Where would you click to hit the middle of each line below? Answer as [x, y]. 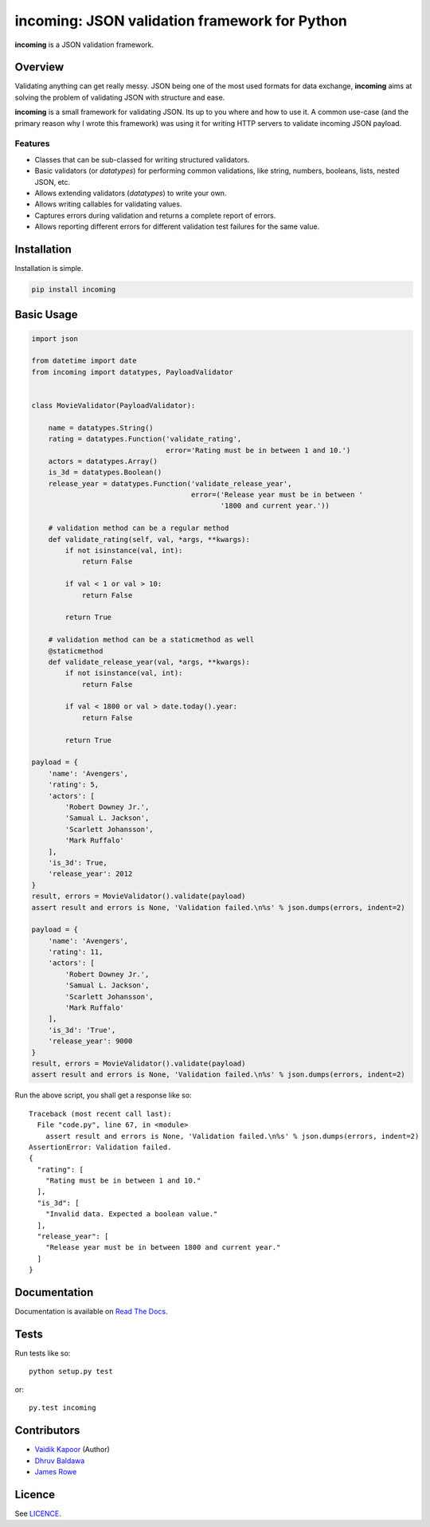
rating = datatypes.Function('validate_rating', [145, 439]
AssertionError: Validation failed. [100, 1147]
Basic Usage [46, 315]
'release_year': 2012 [90, 874]
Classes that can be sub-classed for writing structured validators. [142, 159]
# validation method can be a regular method [139, 528]
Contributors [47, 1431]
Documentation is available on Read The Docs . [91, 1312]
